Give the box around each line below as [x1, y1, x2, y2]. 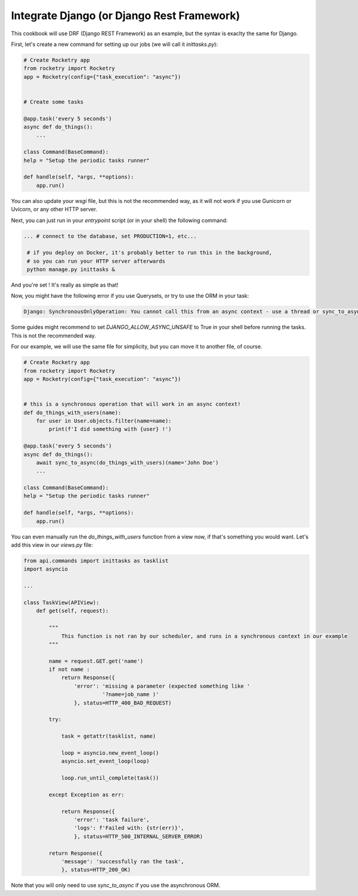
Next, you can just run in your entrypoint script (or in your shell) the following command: [11, 217, 228, 224]
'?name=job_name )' [102, 691, 159, 698]
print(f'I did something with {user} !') [48, 426, 172, 433]
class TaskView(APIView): [23, 599, 100, 606]
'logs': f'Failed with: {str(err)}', [73, 824, 184, 832]
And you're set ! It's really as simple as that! [11, 281, 119, 289]
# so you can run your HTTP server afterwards [27, 257, 165, 264]
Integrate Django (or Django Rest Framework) [11, 9, 240, 22]
